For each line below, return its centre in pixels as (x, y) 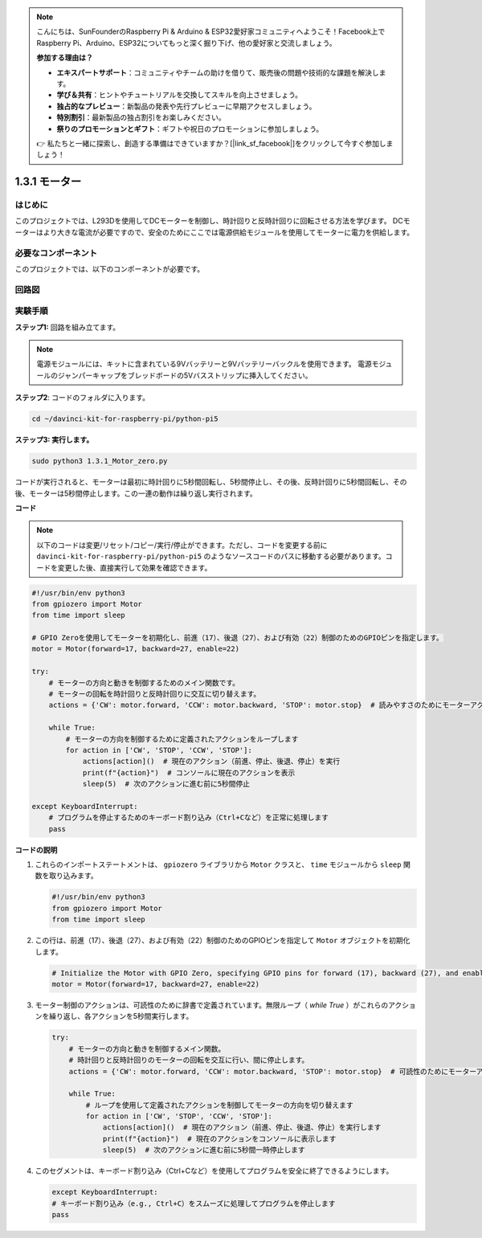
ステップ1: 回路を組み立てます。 (67, 327)
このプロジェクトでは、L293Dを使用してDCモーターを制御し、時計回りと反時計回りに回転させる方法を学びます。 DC (209, 221)
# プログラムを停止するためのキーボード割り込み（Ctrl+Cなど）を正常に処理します (189, 818)
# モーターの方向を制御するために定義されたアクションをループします (182, 739)
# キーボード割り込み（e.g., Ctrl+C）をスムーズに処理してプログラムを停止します (194, 1203)
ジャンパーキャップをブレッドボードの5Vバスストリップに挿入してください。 (185, 375)
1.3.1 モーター (48, 182)
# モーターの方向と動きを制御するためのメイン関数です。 (144, 682)
